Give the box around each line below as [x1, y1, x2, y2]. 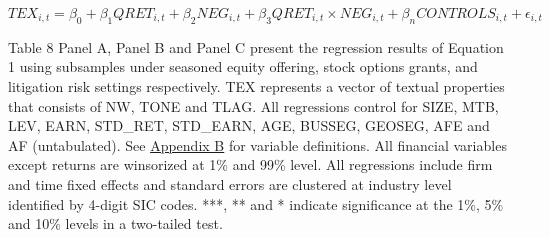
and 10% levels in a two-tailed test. [8, 213, 223, 234]
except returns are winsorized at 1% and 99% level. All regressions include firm [8, 154, 493, 175]
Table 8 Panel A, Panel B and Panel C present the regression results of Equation [8, 36, 504, 57]
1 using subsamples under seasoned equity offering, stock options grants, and [8, 56, 478, 77]
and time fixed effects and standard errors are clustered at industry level [8, 173, 452, 194]
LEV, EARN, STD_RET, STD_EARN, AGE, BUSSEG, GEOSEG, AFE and [8, 115, 490, 136]
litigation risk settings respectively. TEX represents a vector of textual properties [8, 75, 505, 96]
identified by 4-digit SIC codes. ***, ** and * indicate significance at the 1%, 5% [8, 193, 504, 214]
